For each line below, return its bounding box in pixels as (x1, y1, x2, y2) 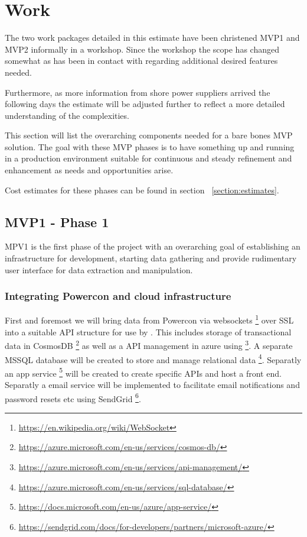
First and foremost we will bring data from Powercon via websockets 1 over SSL (5, 312, 294, 326)
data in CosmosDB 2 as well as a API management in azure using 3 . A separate (5, 338, 293, 351)
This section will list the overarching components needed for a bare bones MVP (5, 129, 293, 141)
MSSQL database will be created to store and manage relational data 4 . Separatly (5, 351, 302, 365)
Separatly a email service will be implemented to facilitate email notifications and (5, 379, 300, 391)
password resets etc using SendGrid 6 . (5, 390, 141, 405)
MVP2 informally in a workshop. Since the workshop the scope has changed (5, 43, 279, 55)
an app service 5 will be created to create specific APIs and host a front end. (5, 365, 282, 379)
